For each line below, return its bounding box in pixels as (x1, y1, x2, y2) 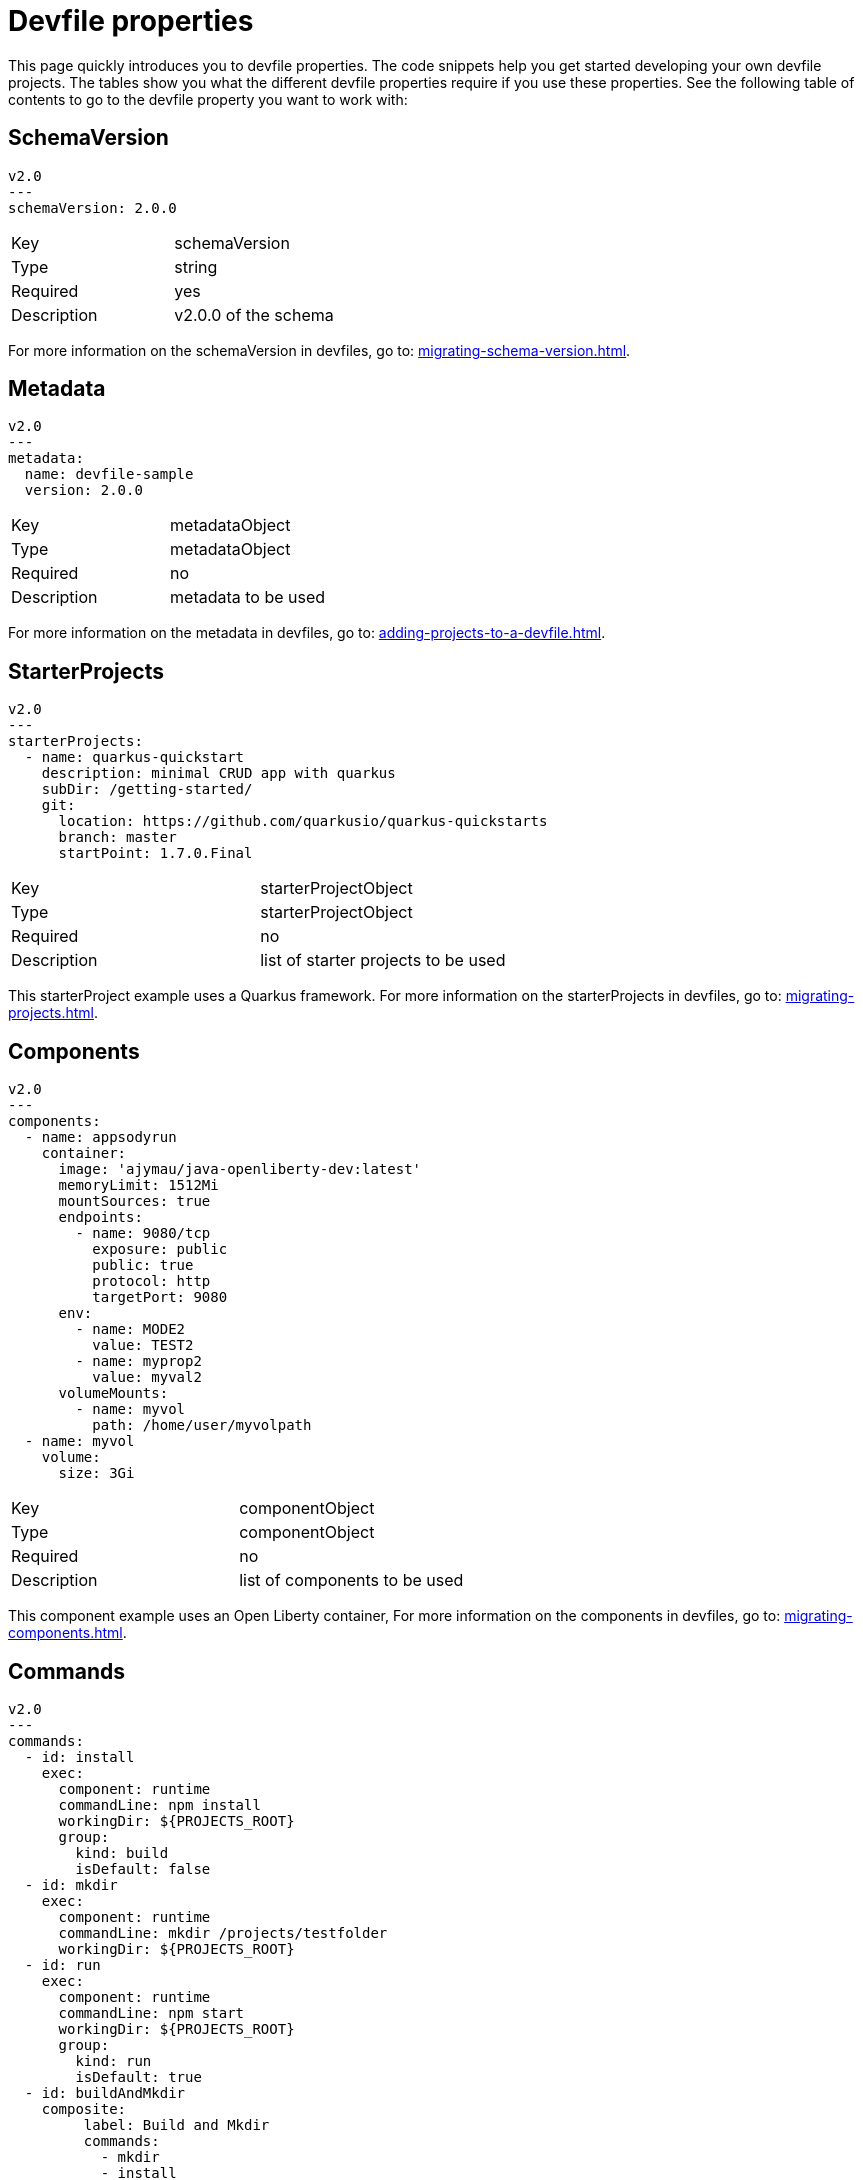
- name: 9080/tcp (75, 1225, 211, 1242)
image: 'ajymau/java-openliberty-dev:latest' (58, 1161, 422, 1178)
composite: (41, 2100, 127, 2117)
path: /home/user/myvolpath (92, 1417, 312, 1434)
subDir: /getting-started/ (41, 781, 253, 798)
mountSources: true (58, 1193, 211, 1210)
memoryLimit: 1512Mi (58, 1177, 219, 1194)
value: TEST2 (92, 1337, 194, 1354)
